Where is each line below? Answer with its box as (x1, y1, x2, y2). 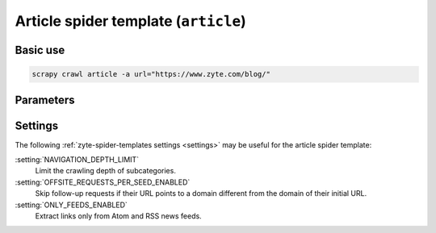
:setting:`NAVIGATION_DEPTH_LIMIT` (15, 155, 140, 164)
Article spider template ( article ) (15, 12, 246, 30)
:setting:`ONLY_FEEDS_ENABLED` (15, 200, 128, 210)
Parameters (15, 93, 75, 106)
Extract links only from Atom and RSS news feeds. (35, 211, 202, 221)
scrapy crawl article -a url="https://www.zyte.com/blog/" (31, 69, 270, 79)
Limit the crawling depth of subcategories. (35, 166, 177, 176)
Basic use (15, 43, 65, 56)
